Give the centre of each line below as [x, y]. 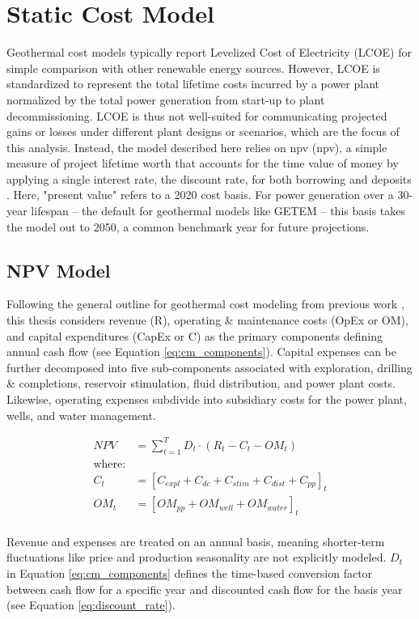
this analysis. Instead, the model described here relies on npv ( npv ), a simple [197, 147]
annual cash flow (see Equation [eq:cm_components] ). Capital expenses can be [202, 352]
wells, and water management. [81, 415]
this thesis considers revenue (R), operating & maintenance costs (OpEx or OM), [207, 320]
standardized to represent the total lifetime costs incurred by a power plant [193, 84]
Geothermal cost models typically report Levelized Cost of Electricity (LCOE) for [209, 52]
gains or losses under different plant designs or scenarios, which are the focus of [203, 131]
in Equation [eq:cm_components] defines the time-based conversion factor [190, 573]
